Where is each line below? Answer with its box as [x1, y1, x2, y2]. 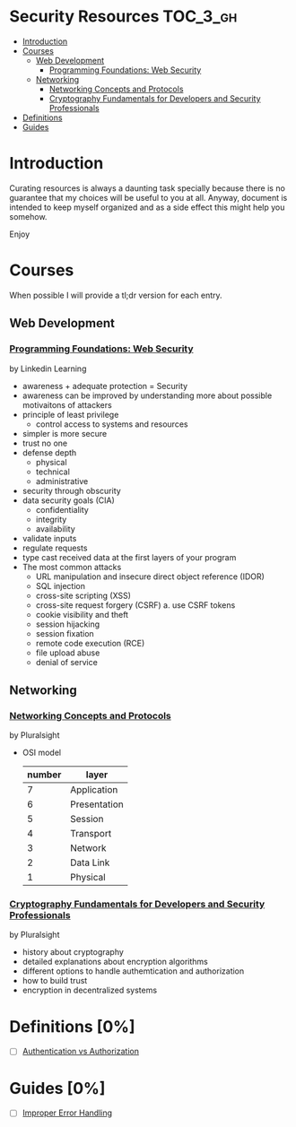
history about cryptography [22, 947, 124, 958]
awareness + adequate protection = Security [22, 380, 188, 391]
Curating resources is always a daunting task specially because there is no [9, 182, 285, 194]
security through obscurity [22, 485, 121, 496]
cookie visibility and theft [35, 609, 128, 620]
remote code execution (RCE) [35, 637, 145, 648]
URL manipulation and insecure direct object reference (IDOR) [35, 571, 265, 582]
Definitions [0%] [9, 1016, 136, 1036]
